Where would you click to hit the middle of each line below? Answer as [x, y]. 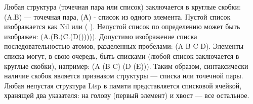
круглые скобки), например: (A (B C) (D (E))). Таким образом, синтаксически [126, 66]
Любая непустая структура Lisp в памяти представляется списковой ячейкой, [123, 85]
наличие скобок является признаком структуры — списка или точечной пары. [124, 76]
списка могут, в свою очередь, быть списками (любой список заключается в [122, 56]
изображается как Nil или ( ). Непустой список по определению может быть [122, 26]
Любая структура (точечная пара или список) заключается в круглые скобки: [122, 7]
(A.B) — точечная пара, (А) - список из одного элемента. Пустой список [117, 16]
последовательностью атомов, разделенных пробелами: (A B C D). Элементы [124, 46]
